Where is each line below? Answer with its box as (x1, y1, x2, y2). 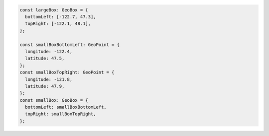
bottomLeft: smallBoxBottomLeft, (25, 104, 107, 110)
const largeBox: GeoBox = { (19, 7, 88, 12)
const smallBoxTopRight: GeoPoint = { (19, 69, 115, 75)
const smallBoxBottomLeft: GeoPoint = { (19, 42, 120, 47)
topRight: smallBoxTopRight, (25, 111, 97, 117)
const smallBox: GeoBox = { (19, 97, 88, 103)
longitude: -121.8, (25, 76, 73, 82)
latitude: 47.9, (25, 83, 65, 89)
